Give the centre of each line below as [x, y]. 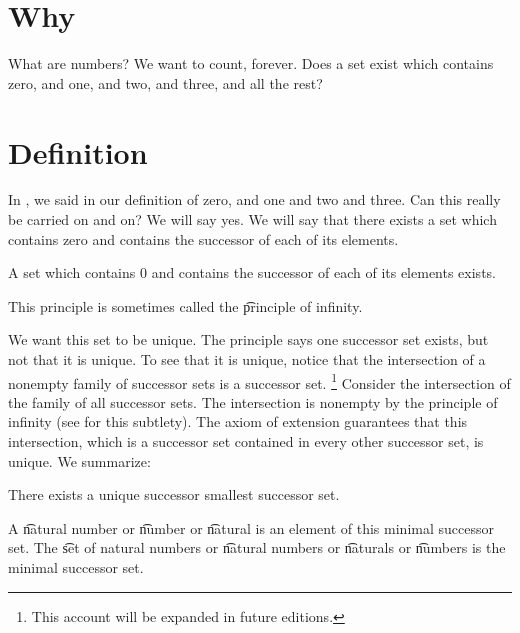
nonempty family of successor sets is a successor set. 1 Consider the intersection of [259, 381]
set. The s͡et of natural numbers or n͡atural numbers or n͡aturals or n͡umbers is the [257, 547]
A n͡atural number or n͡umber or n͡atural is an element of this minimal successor [251, 527]
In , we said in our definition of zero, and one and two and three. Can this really [254, 199]
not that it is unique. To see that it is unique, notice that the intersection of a [247, 359]
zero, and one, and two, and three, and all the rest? [165, 82]
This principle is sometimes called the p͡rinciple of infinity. [185, 305]
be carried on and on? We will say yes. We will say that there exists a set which [252, 219]
